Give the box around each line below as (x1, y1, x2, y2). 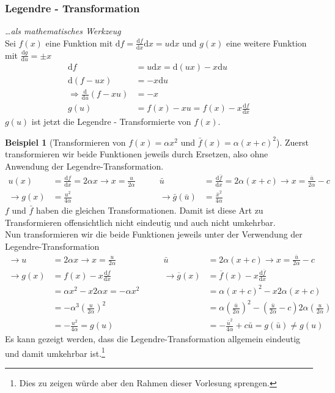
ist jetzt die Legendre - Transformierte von (31, 115, 191, 128)
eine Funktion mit (45, 36, 113, 49)
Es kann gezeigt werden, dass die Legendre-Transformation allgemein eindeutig (5, 332, 301, 345)
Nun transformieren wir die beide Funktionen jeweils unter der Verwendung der (5, 228, 303, 241)
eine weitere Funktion (226, 36, 307, 49)
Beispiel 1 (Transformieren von (5, 135, 126, 148)
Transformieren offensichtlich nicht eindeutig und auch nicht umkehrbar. (5, 215, 276, 228)
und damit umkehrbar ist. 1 (5, 345, 105, 359)
